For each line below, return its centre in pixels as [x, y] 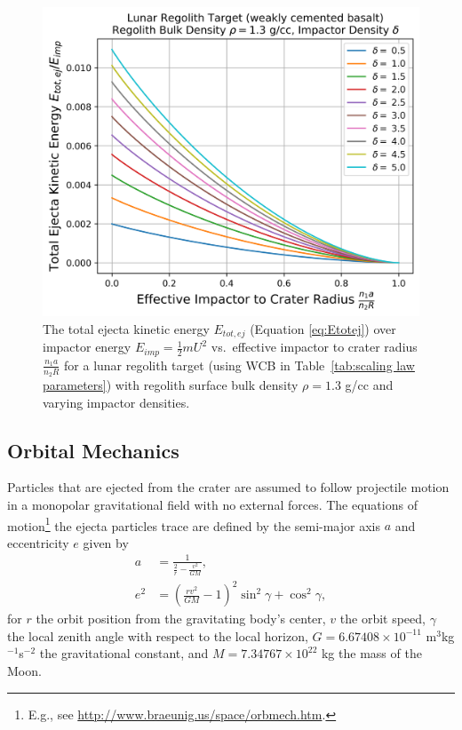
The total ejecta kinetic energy [126, 328]
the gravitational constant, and [124, 653]
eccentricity [38, 542]
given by [106, 542]
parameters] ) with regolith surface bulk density [171, 384]
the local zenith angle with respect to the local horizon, [158, 635]
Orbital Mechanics [93, 450]
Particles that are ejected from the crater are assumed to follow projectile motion [228, 487]
